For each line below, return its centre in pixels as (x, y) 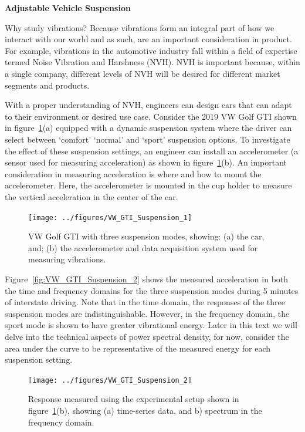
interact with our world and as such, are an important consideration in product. (148, 39)
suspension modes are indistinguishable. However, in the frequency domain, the (147, 313)
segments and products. (47, 85)
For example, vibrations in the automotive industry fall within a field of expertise (151, 50)
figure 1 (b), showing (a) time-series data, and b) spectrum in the (145, 410)
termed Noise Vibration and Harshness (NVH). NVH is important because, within (152, 62)
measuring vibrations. (67, 259)
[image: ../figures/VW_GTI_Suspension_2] (110, 380)
